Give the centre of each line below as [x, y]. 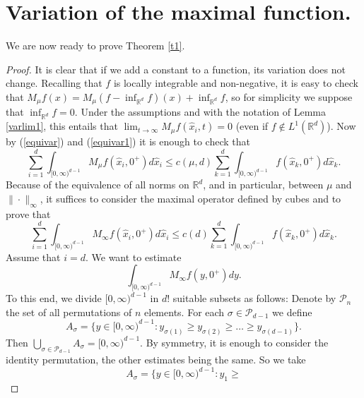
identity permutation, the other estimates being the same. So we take [156, 360]
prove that [28, 213]
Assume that [33, 257]
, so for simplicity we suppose [289, 96]
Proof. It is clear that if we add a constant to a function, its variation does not [176, 69]
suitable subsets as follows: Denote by [254, 298]
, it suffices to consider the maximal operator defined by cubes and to [190, 198]
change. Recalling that [54, 83]
